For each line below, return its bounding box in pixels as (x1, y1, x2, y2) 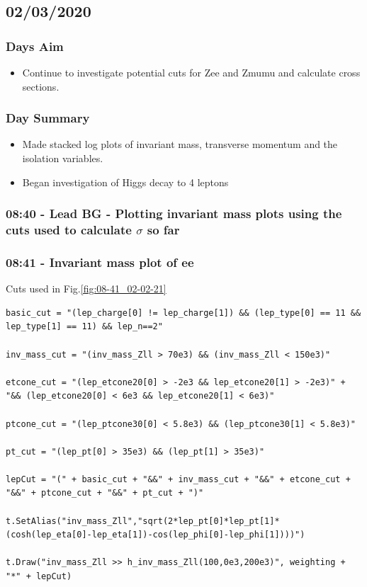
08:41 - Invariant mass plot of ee (6, 253, 194, 270)
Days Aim (6, 37, 64, 55)
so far (147, 221, 180, 239)
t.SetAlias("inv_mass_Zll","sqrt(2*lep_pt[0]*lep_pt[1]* (6, 515, 280, 526)
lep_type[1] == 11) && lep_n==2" (6, 321, 163, 332)
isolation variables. (22, 151, 103, 165)
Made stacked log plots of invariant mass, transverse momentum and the (22, 137, 338, 152)
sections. (22, 79, 60, 93)
